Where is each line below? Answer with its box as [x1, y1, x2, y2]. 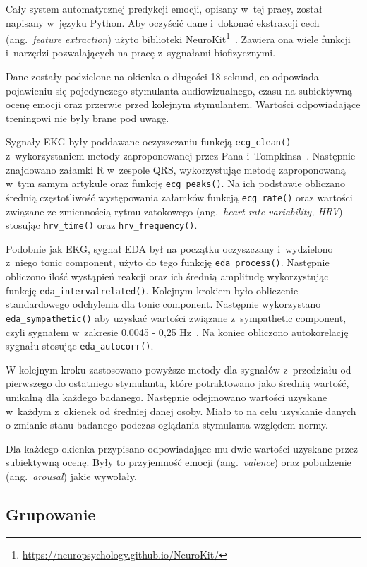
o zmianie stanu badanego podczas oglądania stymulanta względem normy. [6, 417, 328, 432]
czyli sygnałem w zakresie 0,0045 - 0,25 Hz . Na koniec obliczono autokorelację [6, 324, 349, 339]
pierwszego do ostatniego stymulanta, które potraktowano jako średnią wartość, [6, 376, 349, 390]
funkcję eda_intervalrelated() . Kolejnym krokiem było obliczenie [6, 282, 299, 297]
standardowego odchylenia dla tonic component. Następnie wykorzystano [6, 297, 321, 311]
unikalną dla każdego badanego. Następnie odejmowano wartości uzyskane [6, 390, 327, 404]
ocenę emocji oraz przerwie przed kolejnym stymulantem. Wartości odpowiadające [6, 97, 361, 112]
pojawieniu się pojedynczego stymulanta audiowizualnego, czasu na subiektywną [6, 83, 353, 97]
